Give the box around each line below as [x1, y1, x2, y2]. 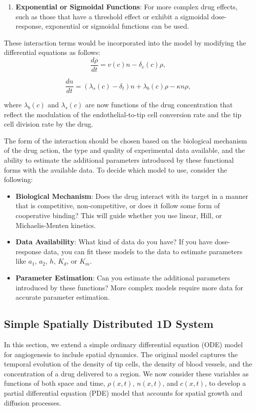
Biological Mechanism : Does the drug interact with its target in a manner [15, 190, 249, 201]
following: [4, 174, 33, 184]
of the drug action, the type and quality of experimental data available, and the [4, 145, 245, 155]
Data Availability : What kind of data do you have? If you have [15, 236, 213, 247]
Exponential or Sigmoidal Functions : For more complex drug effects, [15, 1, 238, 11]
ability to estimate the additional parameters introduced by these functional [4, 155, 234, 165]
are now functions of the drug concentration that [85, 99, 233, 110]
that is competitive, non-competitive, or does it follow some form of [15, 200, 220, 211]
